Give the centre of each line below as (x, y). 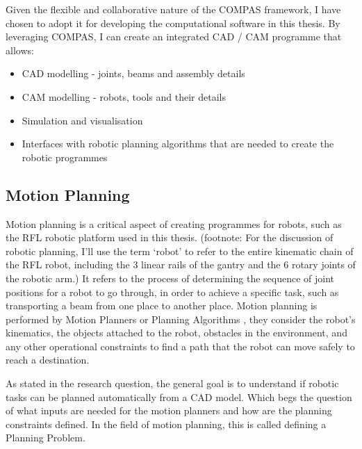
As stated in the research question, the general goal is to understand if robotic (172, 383)
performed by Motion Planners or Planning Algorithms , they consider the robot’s (181, 319)
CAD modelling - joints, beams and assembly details (133, 73)
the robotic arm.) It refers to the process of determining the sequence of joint (170, 278)
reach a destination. (48, 360)
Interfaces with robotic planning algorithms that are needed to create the (178, 144)
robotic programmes (65, 157)
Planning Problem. (46, 438)
